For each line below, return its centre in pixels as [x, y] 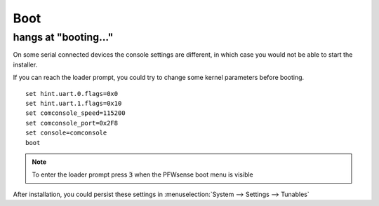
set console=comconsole [66, 133]
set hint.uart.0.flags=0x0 [72, 94]
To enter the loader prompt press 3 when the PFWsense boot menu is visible [143, 174]
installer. [25, 64]
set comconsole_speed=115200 [75, 113]
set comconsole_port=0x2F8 [72, 123]
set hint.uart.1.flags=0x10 [74, 103]
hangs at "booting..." [63, 37]
